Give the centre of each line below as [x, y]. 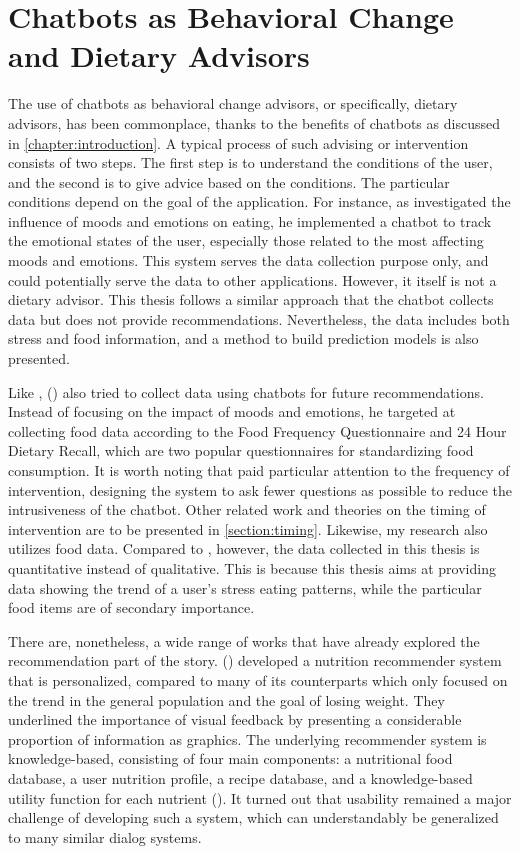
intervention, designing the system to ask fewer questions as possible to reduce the [260, 489]
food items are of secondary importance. [131, 607]
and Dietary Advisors [159, 55]
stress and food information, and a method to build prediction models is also [243, 338]
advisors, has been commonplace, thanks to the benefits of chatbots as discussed [254, 122]
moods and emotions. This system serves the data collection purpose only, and [248, 260]
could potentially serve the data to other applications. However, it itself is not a [252, 279]
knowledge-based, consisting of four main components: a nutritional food [230, 758]
